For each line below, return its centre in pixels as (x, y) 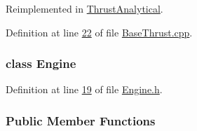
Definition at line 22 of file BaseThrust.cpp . (99, 32)
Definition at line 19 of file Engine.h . (84, 89)
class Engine (41, 63)
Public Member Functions (81, 120)
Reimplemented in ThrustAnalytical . (84, 8)
